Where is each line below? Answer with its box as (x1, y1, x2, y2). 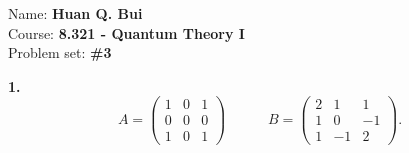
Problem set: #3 (8, 42, 112, 63)
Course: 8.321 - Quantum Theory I (8, 22, 245, 43)
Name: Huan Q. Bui (8, 3, 143, 23)
